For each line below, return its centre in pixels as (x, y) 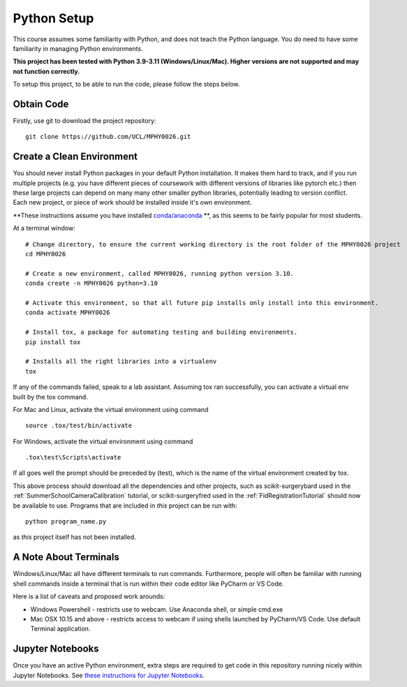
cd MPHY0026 (46, 254)
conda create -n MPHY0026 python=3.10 (92, 283)
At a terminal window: (44, 228)
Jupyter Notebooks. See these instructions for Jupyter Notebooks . (109, 675)
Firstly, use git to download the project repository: (84, 121)
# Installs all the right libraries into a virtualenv (121, 362)
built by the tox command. (51, 397)
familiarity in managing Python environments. (78, 48)
